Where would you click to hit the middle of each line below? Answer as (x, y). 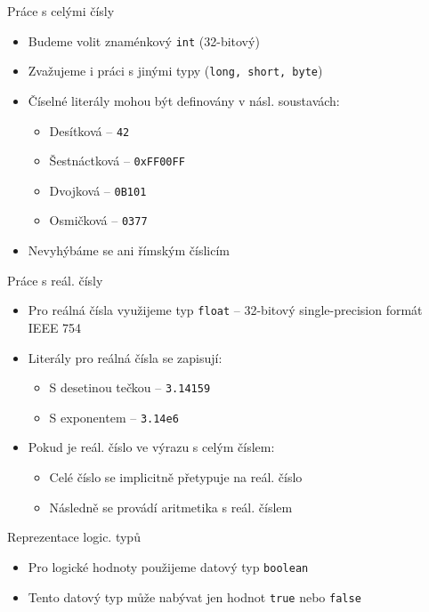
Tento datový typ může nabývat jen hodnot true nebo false (194, 596)
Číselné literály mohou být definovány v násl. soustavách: (184, 100)
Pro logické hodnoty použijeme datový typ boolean (168, 566)
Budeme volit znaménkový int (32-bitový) (144, 40)
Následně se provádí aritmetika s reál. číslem (171, 507)
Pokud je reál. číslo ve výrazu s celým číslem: (151, 447)
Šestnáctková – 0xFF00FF (117, 161)
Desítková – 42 (89, 130)
